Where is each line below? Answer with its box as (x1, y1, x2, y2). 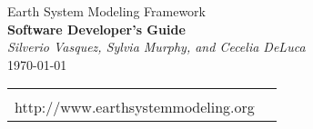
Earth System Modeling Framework (7, 2, 206, 20)
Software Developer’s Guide (7, 19, 186, 38)
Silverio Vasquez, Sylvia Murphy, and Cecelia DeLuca (7, 37, 306, 56)
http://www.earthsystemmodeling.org (15, 96, 255, 118)
